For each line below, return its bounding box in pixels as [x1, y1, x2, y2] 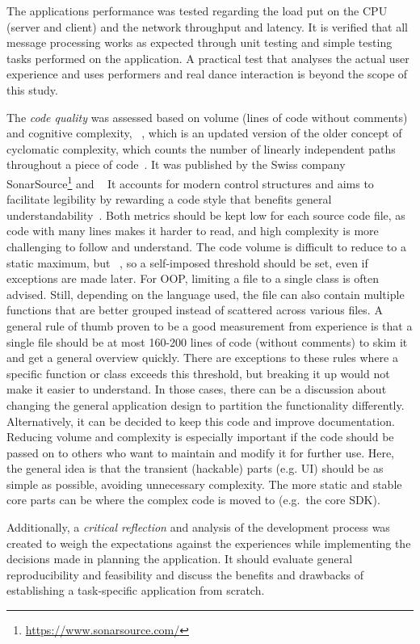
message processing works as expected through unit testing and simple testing [6, 34, 393, 51]
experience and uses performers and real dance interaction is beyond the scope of [6, 65, 408, 82]
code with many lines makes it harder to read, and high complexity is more [6, 222, 379, 239]
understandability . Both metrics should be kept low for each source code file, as [6, 206, 405, 223]
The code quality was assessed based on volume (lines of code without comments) [6, 108, 408, 125]
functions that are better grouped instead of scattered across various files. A [6, 301, 383, 318]
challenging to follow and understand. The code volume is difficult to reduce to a [6, 238, 406, 255]
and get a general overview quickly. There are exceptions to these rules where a [6, 349, 398, 366]
